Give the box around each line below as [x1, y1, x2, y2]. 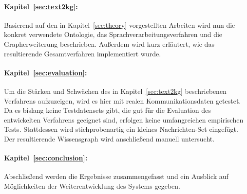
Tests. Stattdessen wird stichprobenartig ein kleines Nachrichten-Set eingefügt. [4, 124, 238, 134]
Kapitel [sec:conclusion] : [4, 153, 88, 163]
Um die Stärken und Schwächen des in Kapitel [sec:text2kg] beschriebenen [4, 86, 227, 96]
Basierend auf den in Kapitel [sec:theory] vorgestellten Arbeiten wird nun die [4, 19, 235, 30]
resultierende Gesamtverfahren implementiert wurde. [4, 48, 161, 58]
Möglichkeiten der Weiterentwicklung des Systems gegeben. [4, 180, 180, 191]
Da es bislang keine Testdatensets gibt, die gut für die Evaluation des [4, 105, 211, 115]
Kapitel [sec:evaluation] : [4, 67, 87, 77]
